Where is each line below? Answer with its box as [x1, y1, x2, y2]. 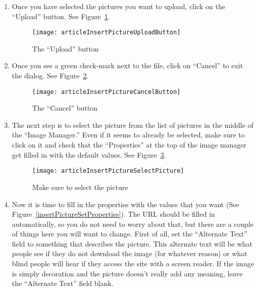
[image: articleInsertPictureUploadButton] [32, 29, 181, 36]
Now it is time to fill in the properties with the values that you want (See [12, 199, 239, 209]
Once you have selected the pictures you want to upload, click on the [12, 1, 225, 11]
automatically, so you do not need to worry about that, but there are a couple [12, 218, 253, 229]
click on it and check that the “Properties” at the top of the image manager [12, 139, 247, 150]
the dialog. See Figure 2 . [12, 70, 89, 81]
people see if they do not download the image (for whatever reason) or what [12, 248, 247, 259]
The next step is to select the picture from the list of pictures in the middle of [12, 119, 253, 130]
